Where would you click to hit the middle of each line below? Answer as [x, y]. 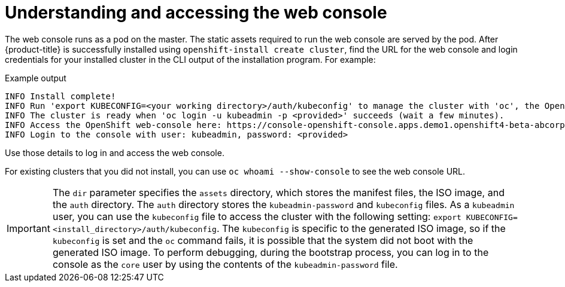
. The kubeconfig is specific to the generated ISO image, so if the [361, 228]
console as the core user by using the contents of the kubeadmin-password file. [225, 264]
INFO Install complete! [60, 96]
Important [28, 228]
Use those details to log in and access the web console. [115, 152]
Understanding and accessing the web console [196, 13]
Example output [36, 78]
